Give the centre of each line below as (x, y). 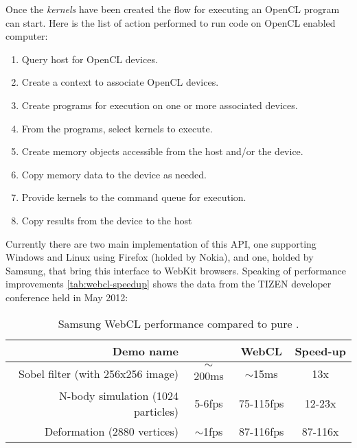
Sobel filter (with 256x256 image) (99, 373)
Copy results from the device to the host (107, 220)
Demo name (145, 351)
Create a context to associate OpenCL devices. (120, 82)
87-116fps (261, 431)
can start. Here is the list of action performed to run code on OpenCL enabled (171, 22)
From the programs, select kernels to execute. (117, 128)
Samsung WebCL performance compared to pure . (178, 323)
